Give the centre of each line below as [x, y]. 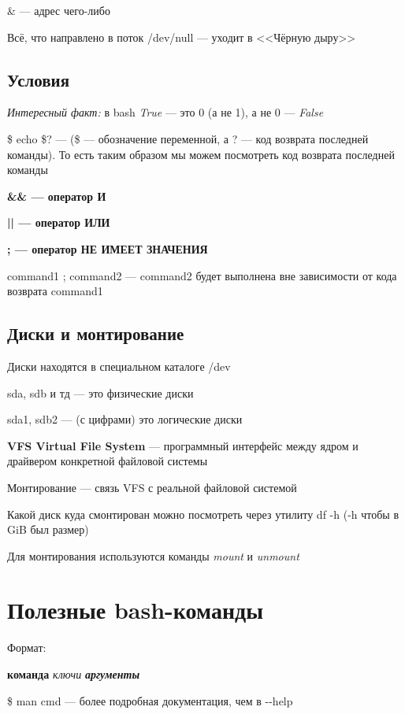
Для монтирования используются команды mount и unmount [153, 555]
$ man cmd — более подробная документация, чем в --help [150, 700]
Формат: [27, 647]
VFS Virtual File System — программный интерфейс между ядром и [183, 445]
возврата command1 [55, 291]
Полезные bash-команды [136, 610]
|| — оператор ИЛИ [59, 222]
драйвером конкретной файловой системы [108, 461]
